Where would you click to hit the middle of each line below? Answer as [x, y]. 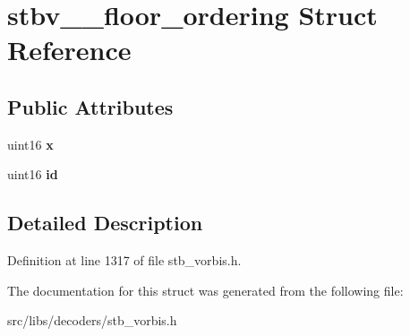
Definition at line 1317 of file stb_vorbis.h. [124, 260]
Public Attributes [90, 106]
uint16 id [33, 174]
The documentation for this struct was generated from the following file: [205, 290]
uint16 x [30, 144]
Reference [69, 50]
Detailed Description [105, 223]
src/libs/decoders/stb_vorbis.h [92, 320]
